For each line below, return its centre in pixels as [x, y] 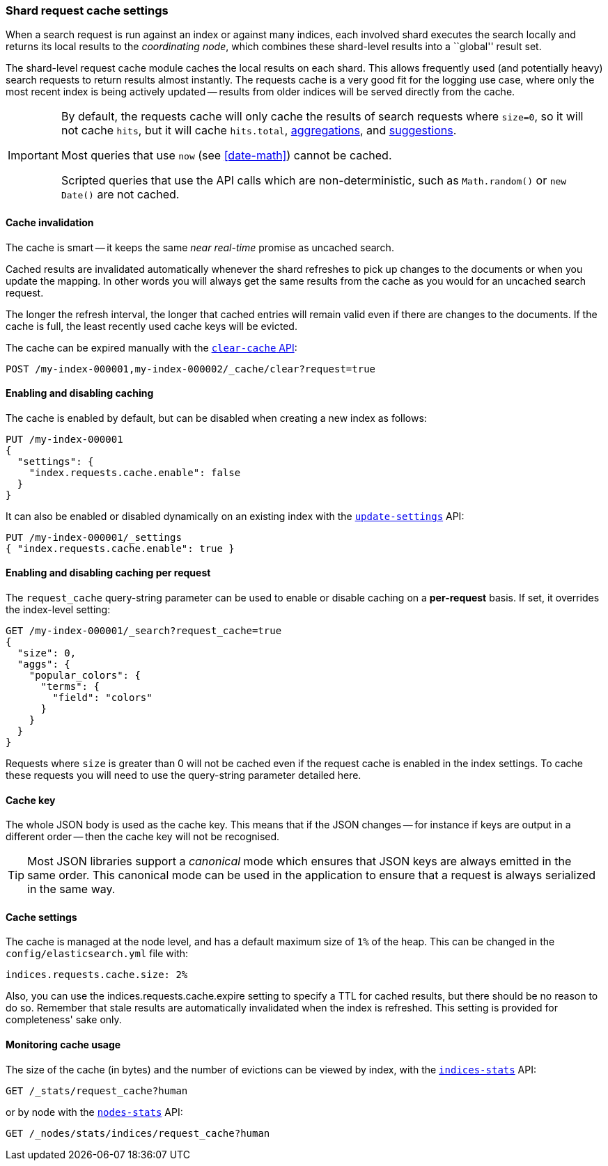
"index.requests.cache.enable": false [135, 472]
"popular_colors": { [85, 676]
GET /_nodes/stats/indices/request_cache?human [138, 1133]
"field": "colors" [102, 698]
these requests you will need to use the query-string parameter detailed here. [184, 775]
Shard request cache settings [87, 10]
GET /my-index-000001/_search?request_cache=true [144, 631]
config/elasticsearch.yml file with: [97, 954]
